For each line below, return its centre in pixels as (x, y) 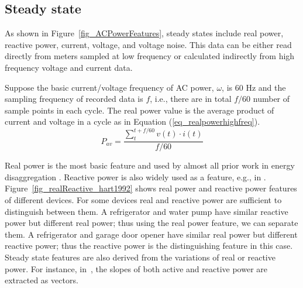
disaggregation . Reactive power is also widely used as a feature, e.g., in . (135, 176)
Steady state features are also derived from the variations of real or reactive (140, 257)
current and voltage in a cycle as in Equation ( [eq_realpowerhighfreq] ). (132, 121)
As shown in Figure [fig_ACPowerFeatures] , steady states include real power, (144, 33)
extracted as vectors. (42, 280)
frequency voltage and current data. (69, 67)
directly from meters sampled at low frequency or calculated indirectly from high (150, 56)
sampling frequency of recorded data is (74, 99)
